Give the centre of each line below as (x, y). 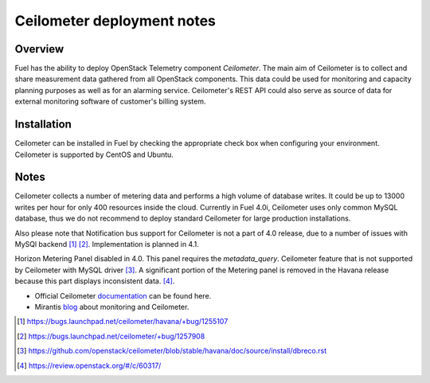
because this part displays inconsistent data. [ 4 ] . (95, 281)
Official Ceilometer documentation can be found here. (123, 295)
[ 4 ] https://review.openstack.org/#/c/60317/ (89, 365)
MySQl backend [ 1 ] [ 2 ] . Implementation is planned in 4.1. (107, 244)
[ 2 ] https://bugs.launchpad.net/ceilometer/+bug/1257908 (111, 336)
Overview (39, 49)
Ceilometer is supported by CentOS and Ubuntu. (94, 154)
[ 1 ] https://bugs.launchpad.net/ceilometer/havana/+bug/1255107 (123, 322)
